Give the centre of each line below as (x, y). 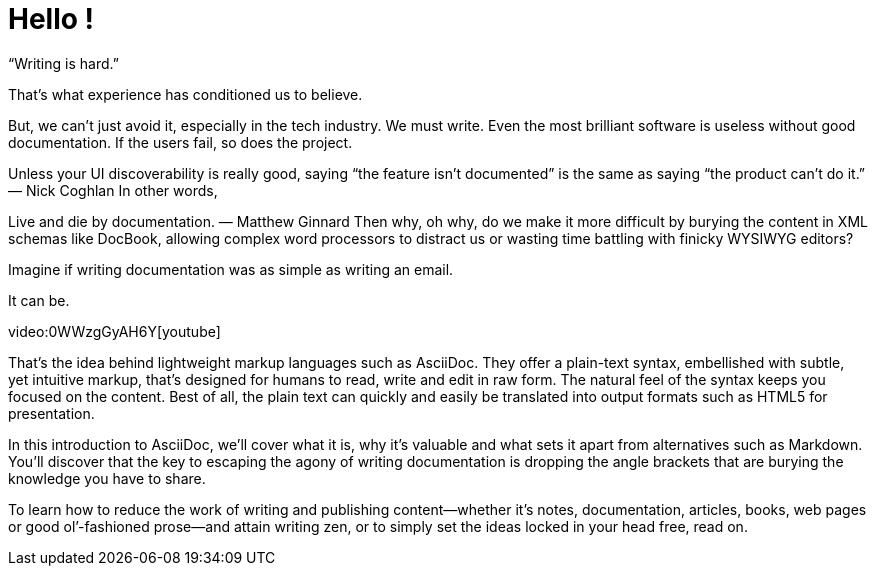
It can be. (39, 300)
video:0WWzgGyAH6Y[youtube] (114, 331)
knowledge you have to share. (107, 478)
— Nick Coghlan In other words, (113, 190)
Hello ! (51, 19)
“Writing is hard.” (63, 63)
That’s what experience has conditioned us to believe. (185, 94)
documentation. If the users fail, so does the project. (180, 142)
